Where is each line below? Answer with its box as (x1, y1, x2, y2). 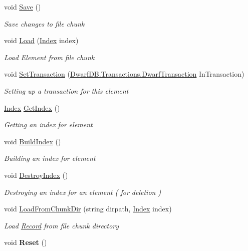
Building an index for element (4, 153, 96, 163)
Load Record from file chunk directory (4, 220, 119, 230)
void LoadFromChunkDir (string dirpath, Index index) (4, 203, 172, 214)
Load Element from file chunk (4, 52, 95, 62)
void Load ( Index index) (4, 35, 79, 46)
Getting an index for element (4, 119, 93, 130)
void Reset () (4, 237, 47, 247)
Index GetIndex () (4, 102, 60, 113)
